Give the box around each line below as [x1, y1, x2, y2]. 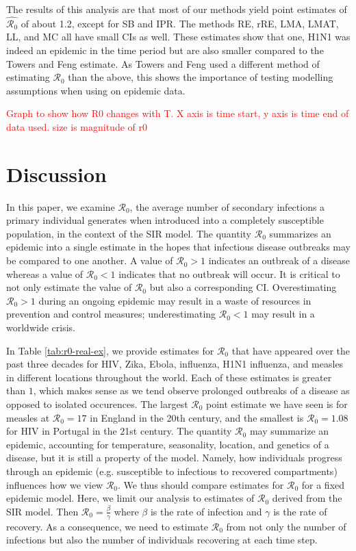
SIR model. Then [6, 504, 79, 518]
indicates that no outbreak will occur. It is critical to [118, 266, 340, 281]
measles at [6, 410, 50, 424]
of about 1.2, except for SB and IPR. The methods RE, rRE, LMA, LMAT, [21, 16, 339, 30]
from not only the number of [226, 519, 346, 533]
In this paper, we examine [6, 199, 115, 214]
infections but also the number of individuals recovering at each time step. [6, 533, 318, 547]
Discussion [6, 159, 107, 188]
